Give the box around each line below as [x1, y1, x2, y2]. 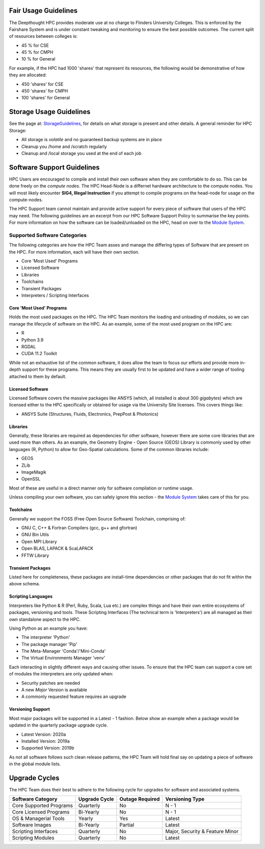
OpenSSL [21, 476, 41, 482]
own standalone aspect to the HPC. [9, 616, 81, 622]
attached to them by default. [9, 373, 67, 379]
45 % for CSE [21, 42, 49, 48]
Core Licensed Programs [12, 809, 70, 816]
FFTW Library [21, 552, 49, 558]
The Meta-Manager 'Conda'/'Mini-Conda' [21, 648, 106, 654]
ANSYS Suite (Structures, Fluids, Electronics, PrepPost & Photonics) [21, 411, 159, 417]
